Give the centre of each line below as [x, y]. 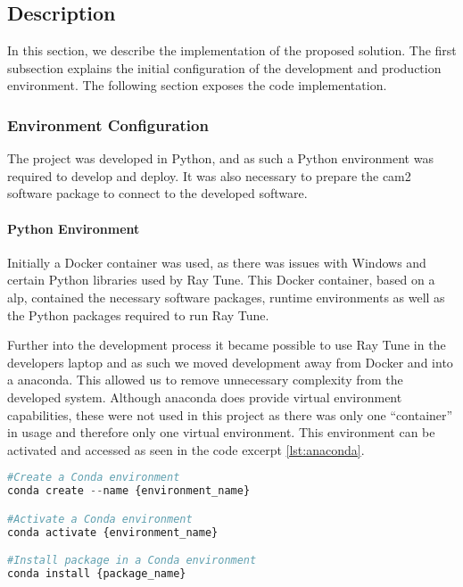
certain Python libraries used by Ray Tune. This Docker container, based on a [221, 280]
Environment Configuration [108, 124]
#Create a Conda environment [94, 478]
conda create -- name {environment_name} [129, 491]
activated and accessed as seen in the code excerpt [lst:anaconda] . [186, 449]
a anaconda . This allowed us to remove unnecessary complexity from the [205, 380]
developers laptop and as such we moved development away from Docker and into [230, 362]
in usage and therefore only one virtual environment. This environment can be [221, 432]
